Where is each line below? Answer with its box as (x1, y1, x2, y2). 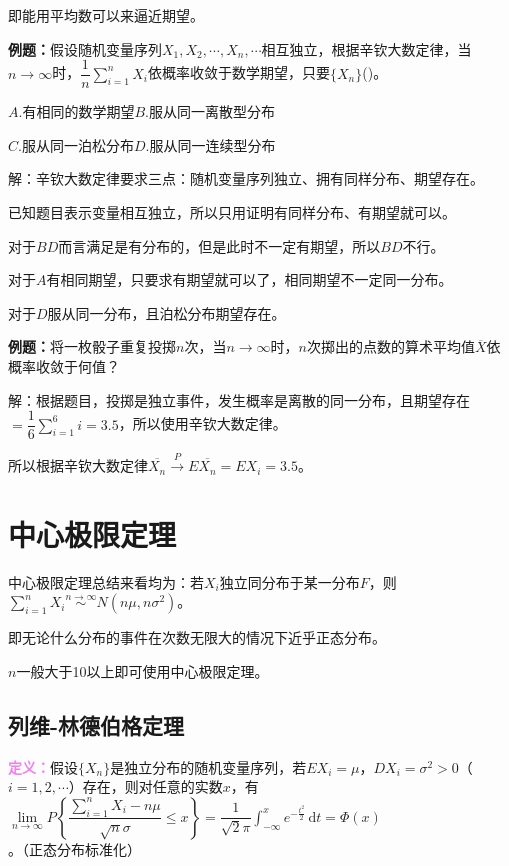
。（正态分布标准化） (8, 838, 141, 859)
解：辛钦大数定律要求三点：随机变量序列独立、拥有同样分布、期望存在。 (8, 168, 484, 189)
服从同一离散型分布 (148, 101, 275, 122)
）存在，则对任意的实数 (68, 776, 223, 797)
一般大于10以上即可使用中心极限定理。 (16, 660, 269, 681)
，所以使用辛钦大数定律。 (118, 413, 287, 434)
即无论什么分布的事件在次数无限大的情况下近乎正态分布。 (8, 627, 386, 648)
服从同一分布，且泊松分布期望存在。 (47, 302, 286, 323)
